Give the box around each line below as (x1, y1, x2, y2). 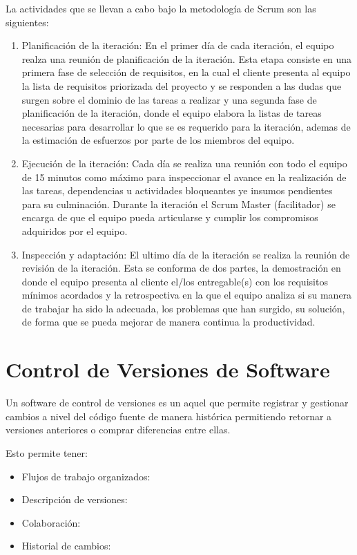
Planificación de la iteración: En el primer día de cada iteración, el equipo (21, 38, 334, 53)
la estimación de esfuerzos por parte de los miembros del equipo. (21, 133, 295, 147)
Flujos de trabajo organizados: (21, 469, 151, 483)
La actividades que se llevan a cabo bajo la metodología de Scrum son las (6, 1, 316, 15)
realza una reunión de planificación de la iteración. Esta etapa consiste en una (21, 51, 352, 66)
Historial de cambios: (21, 538, 111, 553)
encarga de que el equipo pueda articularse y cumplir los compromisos (21, 210, 318, 225)
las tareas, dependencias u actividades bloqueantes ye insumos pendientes (21, 183, 333, 198)
